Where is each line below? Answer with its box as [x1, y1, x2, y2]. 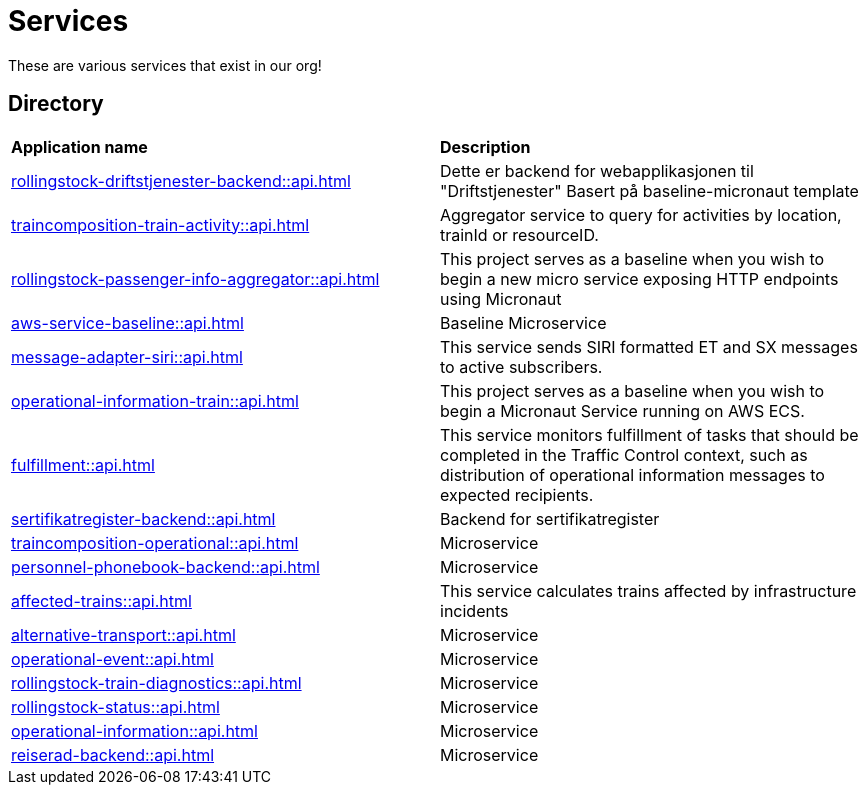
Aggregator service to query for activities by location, [440, 204, 842, 225]
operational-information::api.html [11, 720, 258, 741]
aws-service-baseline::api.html [11, 312, 244, 333]
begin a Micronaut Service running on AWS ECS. [440, 400, 805, 421]
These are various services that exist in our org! [8, 56, 322, 74]
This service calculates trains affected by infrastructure [440, 580, 857, 601]
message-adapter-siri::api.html [11, 346, 243, 367]
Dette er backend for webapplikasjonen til [440, 160, 754, 181]
